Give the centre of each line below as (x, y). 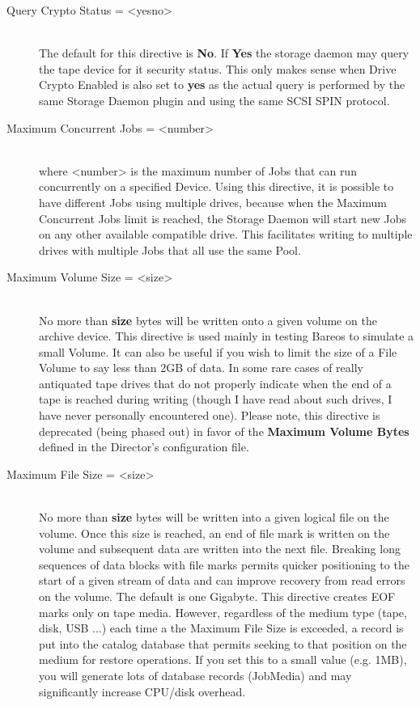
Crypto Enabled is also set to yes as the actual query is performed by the (222, 85)
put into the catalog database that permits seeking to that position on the (223, 643)
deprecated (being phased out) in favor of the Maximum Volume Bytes (224, 431)
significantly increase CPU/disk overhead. (142, 691)
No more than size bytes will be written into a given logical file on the (214, 517)
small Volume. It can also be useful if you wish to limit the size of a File (218, 351)
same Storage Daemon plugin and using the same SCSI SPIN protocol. (214, 100)
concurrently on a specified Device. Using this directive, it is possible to (216, 186)
